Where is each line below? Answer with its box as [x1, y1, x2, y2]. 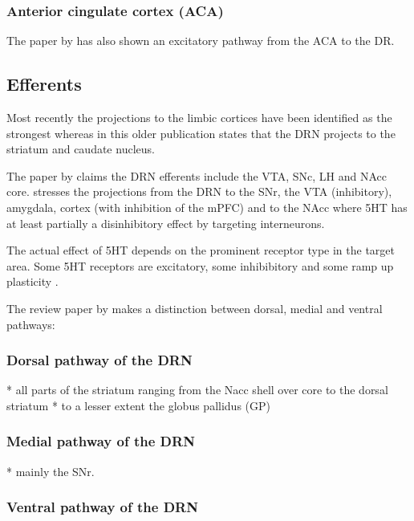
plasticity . [6, 273, 59, 290]
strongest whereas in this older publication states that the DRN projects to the [6, 124, 396, 141]
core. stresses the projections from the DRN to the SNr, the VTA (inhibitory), [6, 183, 392, 200]
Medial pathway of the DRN [6, 431, 195, 451]
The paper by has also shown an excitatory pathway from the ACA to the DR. [6, 32, 395, 49]
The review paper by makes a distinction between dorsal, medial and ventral [6, 299, 383, 316]
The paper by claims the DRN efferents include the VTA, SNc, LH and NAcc [6, 167, 388, 184]
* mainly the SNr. [6, 462, 95, 479]
